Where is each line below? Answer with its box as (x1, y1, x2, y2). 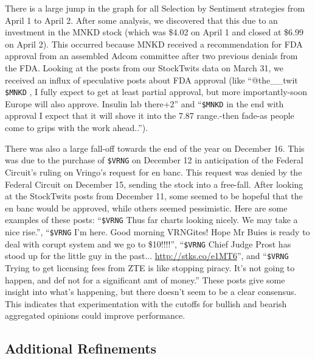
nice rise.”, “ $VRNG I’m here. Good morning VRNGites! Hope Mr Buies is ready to (5, 225, 310, 238)
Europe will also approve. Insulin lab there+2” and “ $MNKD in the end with (5, 97, 284, 110)
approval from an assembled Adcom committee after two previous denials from (5, 49, 298, 62)
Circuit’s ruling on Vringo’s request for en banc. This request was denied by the (5, 165, 302, 178)
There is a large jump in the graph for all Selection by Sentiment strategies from (5, 2, 305, 14)
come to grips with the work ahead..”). (5, 121, 148, 134)
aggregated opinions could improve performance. (5, 309, 185, 322)
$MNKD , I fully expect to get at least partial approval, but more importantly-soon (5, 85, 307, 98)
